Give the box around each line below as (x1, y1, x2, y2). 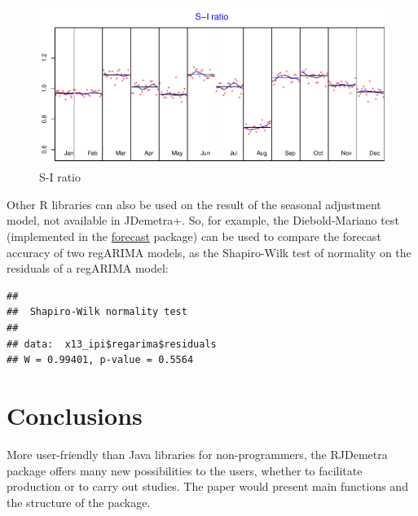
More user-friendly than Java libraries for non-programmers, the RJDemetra (7, 445, 388, 462)
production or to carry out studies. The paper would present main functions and (7, 478, 408, 495)
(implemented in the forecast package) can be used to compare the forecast (7, 228, 381, 245)
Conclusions (7, 399, 143, 431)
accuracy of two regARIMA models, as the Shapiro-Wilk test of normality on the (7, 243, 411, 260)
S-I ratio (39, 168, 81, 186)
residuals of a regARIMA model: (7, 260, 169, 277)
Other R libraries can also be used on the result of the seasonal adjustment (7, 195, 381, 212)
